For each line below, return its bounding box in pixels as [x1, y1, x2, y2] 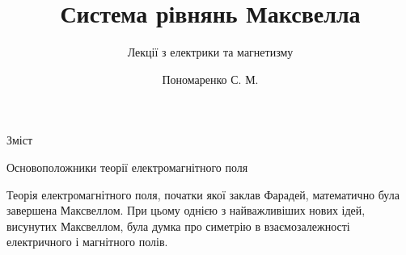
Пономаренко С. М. [162, 70, 259, 87]
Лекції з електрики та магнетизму [127, 44, 294, 61]
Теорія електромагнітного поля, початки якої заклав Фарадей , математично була [6, 186, 400, 203]
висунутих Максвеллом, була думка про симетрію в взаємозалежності [6, 217, 350, 234]
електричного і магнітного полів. [6, 233, 168, 250]
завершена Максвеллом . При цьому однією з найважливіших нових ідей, [6, 202, 366, 219]
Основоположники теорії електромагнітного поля [6, 158, 248, 175]
